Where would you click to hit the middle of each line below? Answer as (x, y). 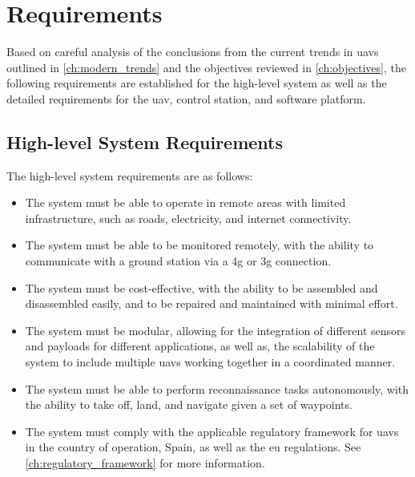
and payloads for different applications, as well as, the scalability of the (200, 346)
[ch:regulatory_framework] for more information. (145, 463)
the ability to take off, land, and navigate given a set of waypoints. (189, 404)
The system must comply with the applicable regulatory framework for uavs (212, 431)
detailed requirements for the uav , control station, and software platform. (186, 98)
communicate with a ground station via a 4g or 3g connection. (178, 261)
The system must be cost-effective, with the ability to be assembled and (201, 287)
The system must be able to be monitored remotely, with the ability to (199, 245)
